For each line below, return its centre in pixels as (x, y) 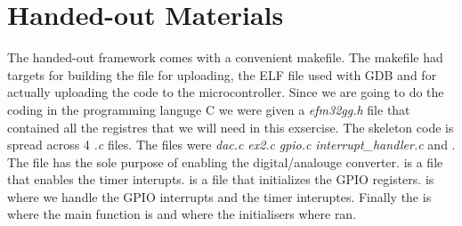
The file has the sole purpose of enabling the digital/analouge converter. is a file (225, 161)
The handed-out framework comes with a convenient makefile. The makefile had (225, 57)
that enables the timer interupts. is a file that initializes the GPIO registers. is (221, 179)
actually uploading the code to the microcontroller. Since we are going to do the (226, 92)
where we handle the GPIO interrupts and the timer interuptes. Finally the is (219, 196)
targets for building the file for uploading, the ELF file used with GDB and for (222, 74)
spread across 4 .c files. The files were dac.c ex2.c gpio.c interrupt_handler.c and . (231, 145)
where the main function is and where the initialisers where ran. (182, 214)
